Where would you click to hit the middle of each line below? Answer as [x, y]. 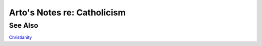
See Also [24, 25]
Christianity [20, 37]
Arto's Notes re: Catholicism [67, 12]
